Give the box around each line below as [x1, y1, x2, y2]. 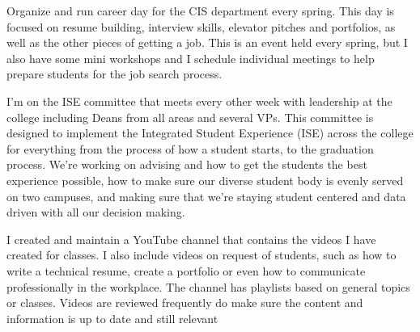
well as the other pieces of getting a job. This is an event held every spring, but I [6, 34, 408, 51]
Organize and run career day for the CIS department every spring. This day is [6, 2, 394, 19]
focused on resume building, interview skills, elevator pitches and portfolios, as [6, 18, 396, 35]
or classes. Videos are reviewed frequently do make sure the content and [6, 294, 363, 311]
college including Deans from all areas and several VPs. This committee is [6, 108, 374, 125]
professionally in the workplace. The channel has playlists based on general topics [6, 278, 410, 295]
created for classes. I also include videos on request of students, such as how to [6, 246, 397, 263]
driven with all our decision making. [6, 204, 185, 221]
